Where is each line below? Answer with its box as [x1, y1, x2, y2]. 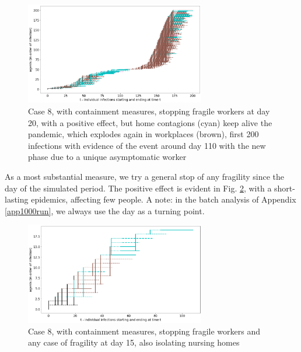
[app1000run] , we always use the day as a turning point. [5, 204, 205, 217]
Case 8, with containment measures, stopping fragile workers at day [28, 105, 270, 117]
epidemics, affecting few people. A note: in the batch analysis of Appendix [31, 193, 296, 205]
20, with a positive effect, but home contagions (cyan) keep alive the [28, 116, 272, 128]
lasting [5, 193, 29, 205]
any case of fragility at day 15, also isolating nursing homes [28, 336, 240, 348]
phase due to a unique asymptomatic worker [28, 151, 187, 163]
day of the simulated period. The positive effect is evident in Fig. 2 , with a [5, 182, 272, 194]
